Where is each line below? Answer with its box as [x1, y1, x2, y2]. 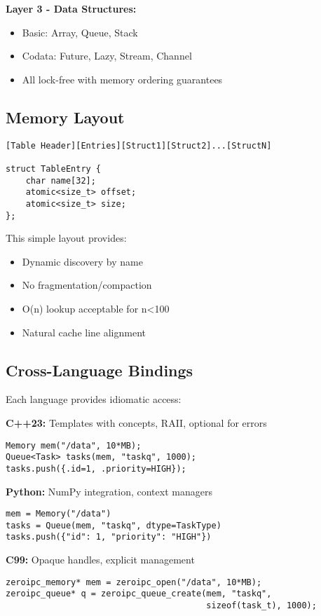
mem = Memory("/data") [6, 509, 111, 519]
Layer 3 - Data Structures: [6, 1, 137, 15]
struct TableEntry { [6, 163, 102, 174]
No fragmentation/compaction [22, 278, 152, 292]
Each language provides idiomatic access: [6, 392, 182, 406]
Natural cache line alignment [22, 324, 146, 339]
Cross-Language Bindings [6, 359, 193, 381]
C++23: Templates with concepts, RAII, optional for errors [6, 415, 267, 430]
